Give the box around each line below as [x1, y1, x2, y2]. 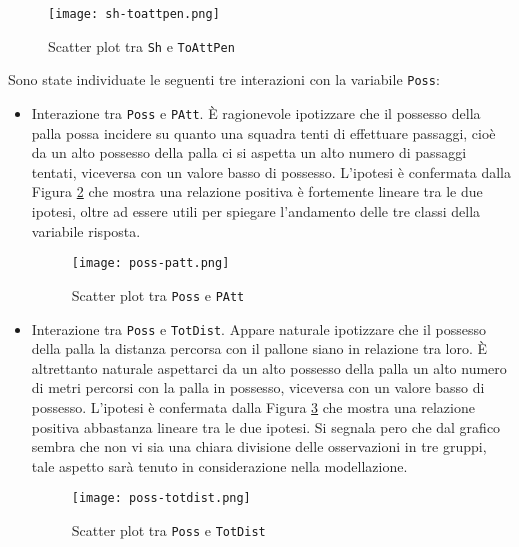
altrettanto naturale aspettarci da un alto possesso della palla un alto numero [31, 357, 507, 378]
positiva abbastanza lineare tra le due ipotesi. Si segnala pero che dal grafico [31, 416, 501, 437]
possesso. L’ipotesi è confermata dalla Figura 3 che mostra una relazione [31, 396, 475, 417]
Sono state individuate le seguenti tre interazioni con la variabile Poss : [8, 69, 440, 90]
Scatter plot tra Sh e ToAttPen [48, 35, 235, 56]
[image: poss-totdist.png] [71, 491, 251, 506]
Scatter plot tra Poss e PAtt [71, 284, 245, 305]
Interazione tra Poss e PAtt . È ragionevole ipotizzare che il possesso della [31, 102, 481, 123]
